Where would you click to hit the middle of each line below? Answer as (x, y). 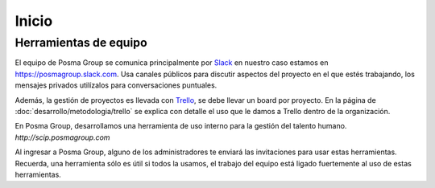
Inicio (34, 21)
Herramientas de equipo (81, 43)
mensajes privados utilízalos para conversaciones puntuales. (116, 85)
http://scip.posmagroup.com (62, 137)
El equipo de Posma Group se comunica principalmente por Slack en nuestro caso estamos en (172, 63)
